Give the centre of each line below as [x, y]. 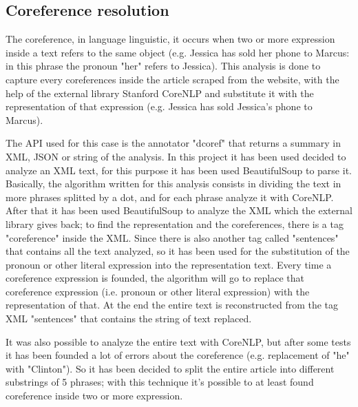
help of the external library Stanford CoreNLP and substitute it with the [160, 93]
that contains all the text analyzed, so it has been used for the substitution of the [178, 251]
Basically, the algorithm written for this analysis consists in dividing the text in [173, 184]
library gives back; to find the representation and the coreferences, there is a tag [175, 223]
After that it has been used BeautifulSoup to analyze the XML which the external [179, 210]
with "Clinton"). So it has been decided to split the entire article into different [170, 368]
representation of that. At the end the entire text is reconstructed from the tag [172, 305]
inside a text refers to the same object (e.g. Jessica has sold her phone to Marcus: [178, 52]
